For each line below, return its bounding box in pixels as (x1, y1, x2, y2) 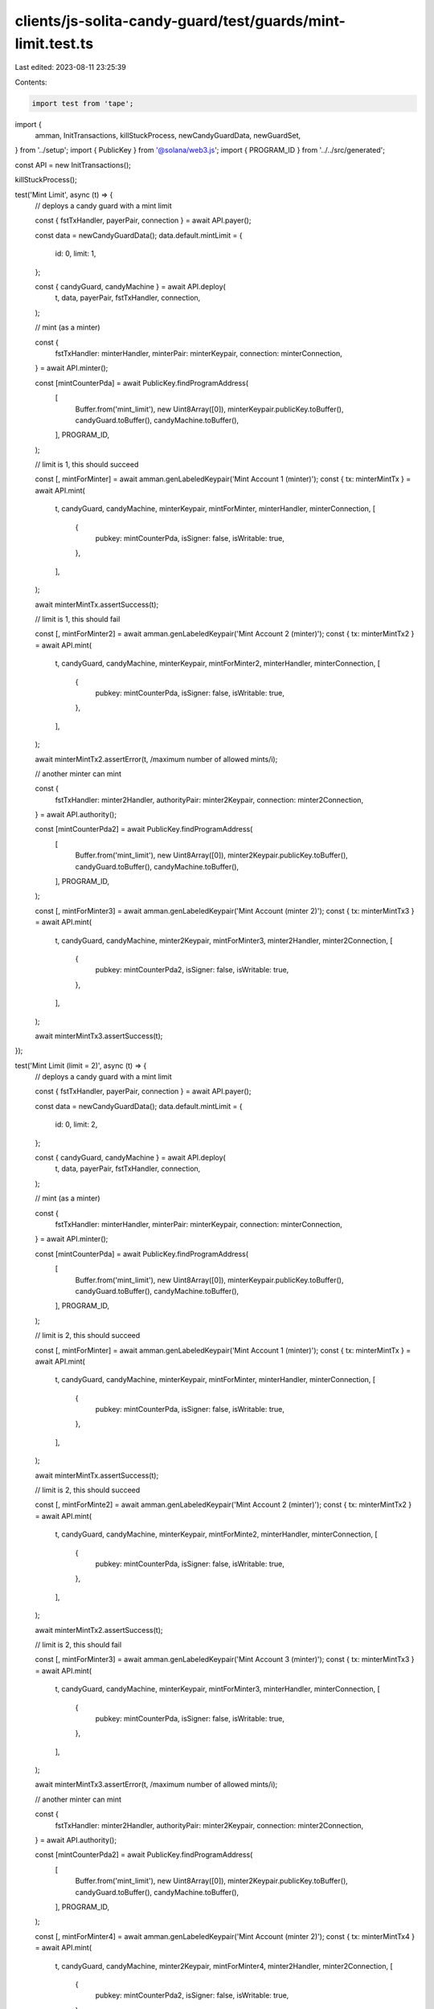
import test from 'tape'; (31, 99, 134, 108)
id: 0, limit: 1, (55, 249, 96, 259)
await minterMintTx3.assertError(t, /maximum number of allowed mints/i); (35, 1780, 278, 1790)
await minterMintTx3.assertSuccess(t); (35, 1031, 163, 1041)
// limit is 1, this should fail (35, 614, 121, 624)
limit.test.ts (14, 35, 94, 52)
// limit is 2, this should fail (35, 1639, 122, 1649)
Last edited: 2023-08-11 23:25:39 (14, 63, 126, 72)
